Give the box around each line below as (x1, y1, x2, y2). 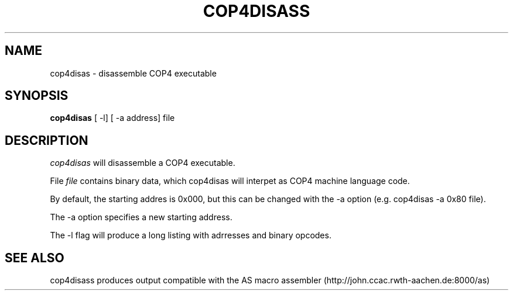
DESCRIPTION (5, 133, 88, 148)
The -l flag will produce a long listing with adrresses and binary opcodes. (50, 230, 331, 241)
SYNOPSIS (5, 88, 69, 103)
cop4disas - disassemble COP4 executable (50, 68, 217, 78)
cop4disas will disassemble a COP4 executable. (50, 158, 235, 168)
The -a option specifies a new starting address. (50, 212, 232, 223)
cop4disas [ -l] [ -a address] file (50, 113, 175, 123)
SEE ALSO (5, 250, 64, 265)
